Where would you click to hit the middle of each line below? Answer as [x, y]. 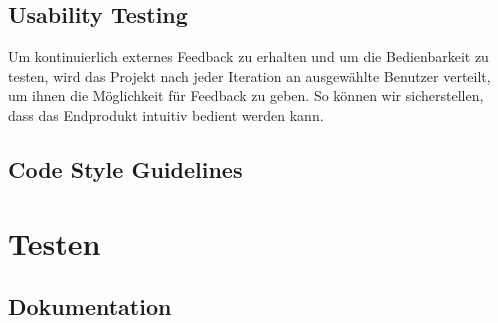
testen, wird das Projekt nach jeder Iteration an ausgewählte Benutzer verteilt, [249, 75]
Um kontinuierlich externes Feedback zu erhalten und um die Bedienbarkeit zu [248, 56]
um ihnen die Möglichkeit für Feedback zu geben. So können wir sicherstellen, [246, 95]
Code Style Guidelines [125, 168]
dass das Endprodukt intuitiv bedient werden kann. [166, 114]
